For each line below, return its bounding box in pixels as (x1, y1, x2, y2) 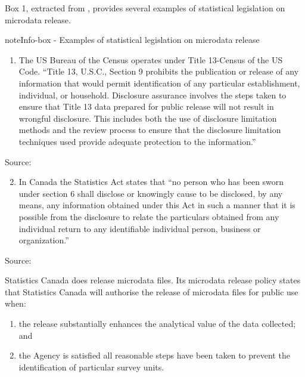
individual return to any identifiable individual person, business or (18, 222, 261, 234)
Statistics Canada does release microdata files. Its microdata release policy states (5, 274, 301, 286)
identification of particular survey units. (18, 360, 164, 373)
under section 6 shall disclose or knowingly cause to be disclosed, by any (18, 187, 283, 199)
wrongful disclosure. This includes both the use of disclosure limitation (18, 112, 277, 124)
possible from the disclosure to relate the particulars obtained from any (18, 210, 279, 223)
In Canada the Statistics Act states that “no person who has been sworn (18, 175, 284, 188)
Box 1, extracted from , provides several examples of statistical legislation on (5, 2, 285, 14)
